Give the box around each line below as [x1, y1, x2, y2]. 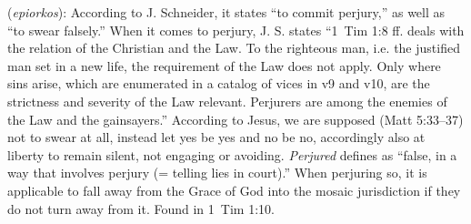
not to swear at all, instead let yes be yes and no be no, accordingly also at [7, 127, 426, 147]
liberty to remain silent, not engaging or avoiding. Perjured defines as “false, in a [7, 145, 457, 164]
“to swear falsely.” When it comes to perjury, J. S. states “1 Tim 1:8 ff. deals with [7, 20, 465, 39]
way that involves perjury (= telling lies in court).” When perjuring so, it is [7, 163, 427, 182]
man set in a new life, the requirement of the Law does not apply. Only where [7, 56, 441, 75]
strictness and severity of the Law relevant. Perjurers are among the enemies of [7, 91, 447, 110]
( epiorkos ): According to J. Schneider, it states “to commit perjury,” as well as [7, 3, 446, 21]
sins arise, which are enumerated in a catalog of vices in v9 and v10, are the [7, 74, 430, 93]
